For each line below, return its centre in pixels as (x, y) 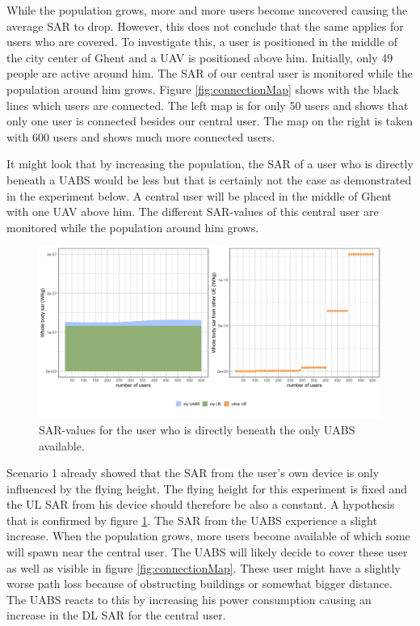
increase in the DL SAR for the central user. (116, 615)
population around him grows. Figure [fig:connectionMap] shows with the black (203, 89)
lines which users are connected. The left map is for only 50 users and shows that (208, 105)
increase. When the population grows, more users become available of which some (208, 536)
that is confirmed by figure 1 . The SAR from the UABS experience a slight (192, 520)
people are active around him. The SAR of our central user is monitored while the (210, 73)
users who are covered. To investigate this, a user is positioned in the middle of (202, 42)
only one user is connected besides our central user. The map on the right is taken (210, 121)
